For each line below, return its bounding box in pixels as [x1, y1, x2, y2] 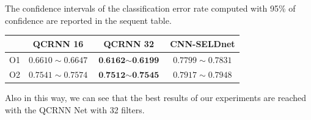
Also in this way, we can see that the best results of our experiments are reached [5, 91, 306, 104]
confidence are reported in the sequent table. [5, 13, 172, 26]
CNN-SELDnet [170, 37, 235, 50]
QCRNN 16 [32, 37, 84, 50]
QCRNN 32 [103, 37, 154, 50]
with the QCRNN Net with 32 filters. [5, 103, 145, 116]
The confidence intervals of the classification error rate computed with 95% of [5, 2, 296, 14]
